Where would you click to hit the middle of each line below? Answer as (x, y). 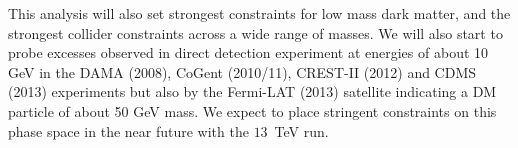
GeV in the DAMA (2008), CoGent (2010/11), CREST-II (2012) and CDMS (242, 71)
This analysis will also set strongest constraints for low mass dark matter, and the (259, 13)
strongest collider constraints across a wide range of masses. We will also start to (255, 32)
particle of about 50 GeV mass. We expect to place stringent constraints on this (252, 110)
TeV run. (301, 130)
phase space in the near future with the (128, 130)
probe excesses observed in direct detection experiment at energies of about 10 (248, 52)
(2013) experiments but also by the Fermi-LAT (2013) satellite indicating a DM (252, 91)
